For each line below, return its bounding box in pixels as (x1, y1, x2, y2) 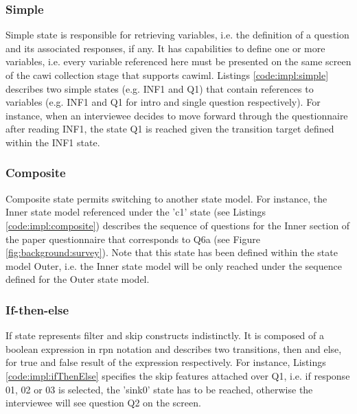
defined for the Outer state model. (5, 272, 150, 286)
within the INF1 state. (5, 135, 100, 149)
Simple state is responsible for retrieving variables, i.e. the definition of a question (5, 27, 349, 42)
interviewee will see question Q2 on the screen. (5, 395, 201, 410)
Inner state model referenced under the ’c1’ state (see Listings (5, 205, 266, 219)
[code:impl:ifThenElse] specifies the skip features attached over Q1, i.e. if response (5, 368, 350, 382)
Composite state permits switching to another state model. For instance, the (5, 191, 327, 205)
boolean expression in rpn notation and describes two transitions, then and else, (5, 341, 342, 356)
